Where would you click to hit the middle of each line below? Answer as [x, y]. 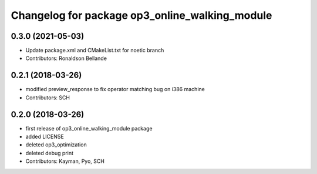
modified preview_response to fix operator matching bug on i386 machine [115, 89]
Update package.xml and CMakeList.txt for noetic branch [95, 51]
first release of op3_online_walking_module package [89, 128]
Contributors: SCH [48, 98]
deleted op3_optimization [56, 145]
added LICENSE [45, 137]
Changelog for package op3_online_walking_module [141, 15]
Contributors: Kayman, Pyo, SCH [65, 161]
